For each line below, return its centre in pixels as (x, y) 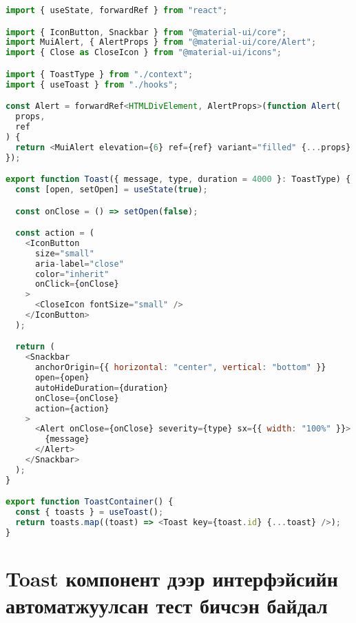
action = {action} (72, 408)
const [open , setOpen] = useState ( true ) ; (112, 190)
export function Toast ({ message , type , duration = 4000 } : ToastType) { (178, 180)
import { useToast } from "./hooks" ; (92, 84)
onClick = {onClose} (77, 284)
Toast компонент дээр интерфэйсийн (172, 579)
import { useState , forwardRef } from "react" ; (117, 10)
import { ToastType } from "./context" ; (100, 74)
